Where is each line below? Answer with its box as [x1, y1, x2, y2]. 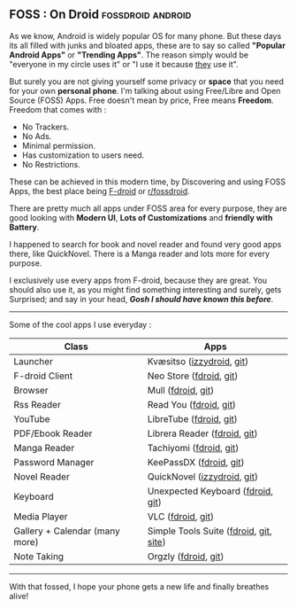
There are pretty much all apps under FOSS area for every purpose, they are [9, 203, 287, 214]
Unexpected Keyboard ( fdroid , [147, 485, 274, 497]
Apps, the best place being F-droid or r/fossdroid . [9, 185, 190, 196]
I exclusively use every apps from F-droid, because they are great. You [9, 275, 268, 285]
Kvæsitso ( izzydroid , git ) [147, 355, 249, 367]
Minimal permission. [21, 140, 95, 151]
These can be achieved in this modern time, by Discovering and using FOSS [9, 176, 286, 187]
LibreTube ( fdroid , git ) [147, 412, 239, 425]
